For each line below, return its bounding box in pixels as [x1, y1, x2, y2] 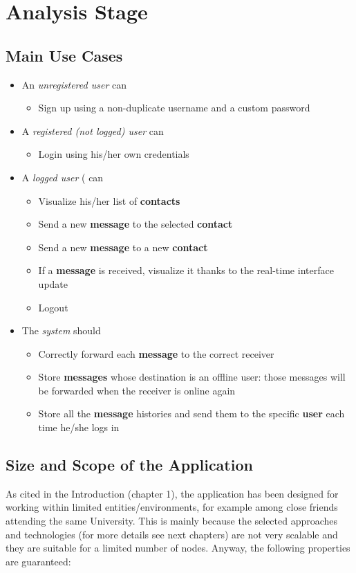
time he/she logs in [38, 420, 120, 435]
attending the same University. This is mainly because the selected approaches [6, 513, 338, 528]
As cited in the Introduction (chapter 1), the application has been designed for [6, 486, 339, 500]
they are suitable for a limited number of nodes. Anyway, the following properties [6, 540, 350, 555]
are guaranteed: [6, 554, 71, 568]
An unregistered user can [21, 77, 127, 91]
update [38, 276, 68, 291]
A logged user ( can [21, 170, 104, 184]
